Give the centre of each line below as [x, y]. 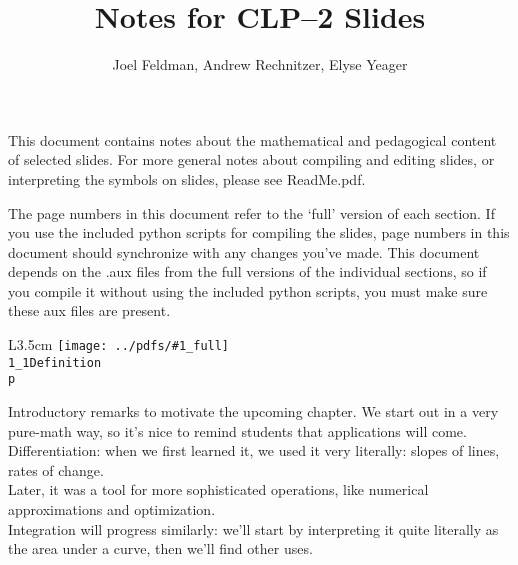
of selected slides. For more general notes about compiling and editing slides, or [251, 159]
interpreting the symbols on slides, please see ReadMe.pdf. [187, 178]
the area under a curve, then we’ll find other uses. [160, 548]
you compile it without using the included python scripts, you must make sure [248, 290]
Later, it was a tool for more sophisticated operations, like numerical [218, 489]
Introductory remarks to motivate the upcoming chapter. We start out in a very [253, 411]
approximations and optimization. [112, 509]
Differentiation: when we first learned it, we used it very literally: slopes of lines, [254, 450]
